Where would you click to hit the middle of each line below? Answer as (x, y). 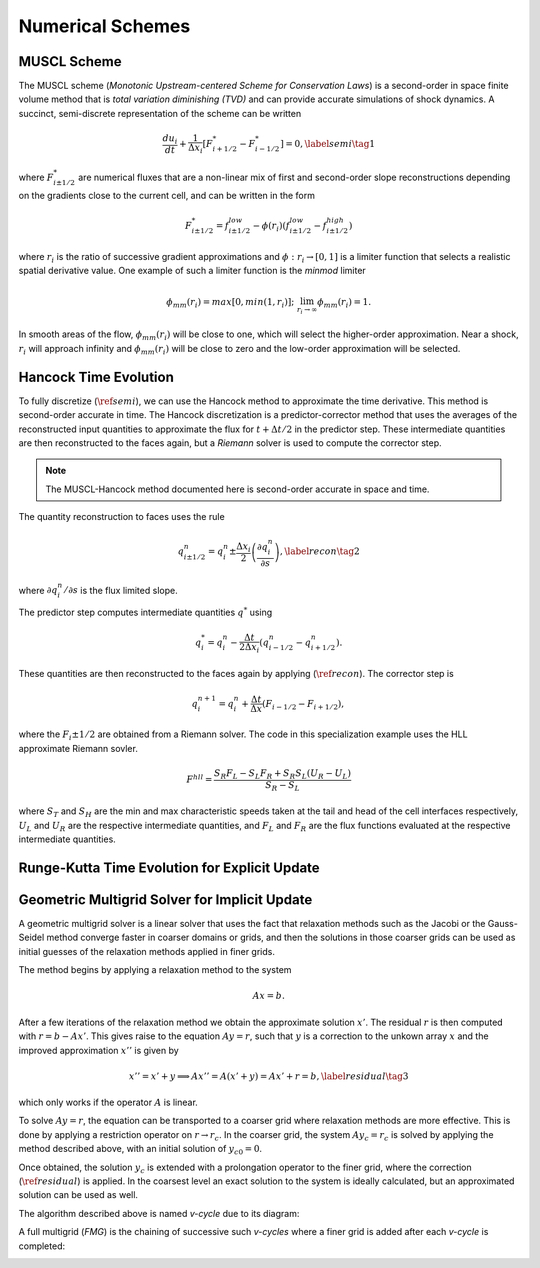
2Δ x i (249, 648)
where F (36, 177)
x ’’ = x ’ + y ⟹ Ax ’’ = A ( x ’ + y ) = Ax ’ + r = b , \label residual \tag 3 (268, 1076)
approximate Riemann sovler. (78, 748)
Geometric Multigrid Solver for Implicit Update (165, 899)
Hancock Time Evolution (96, 376)
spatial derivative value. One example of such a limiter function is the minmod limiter (192, 270)
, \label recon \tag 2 (320, 551)
